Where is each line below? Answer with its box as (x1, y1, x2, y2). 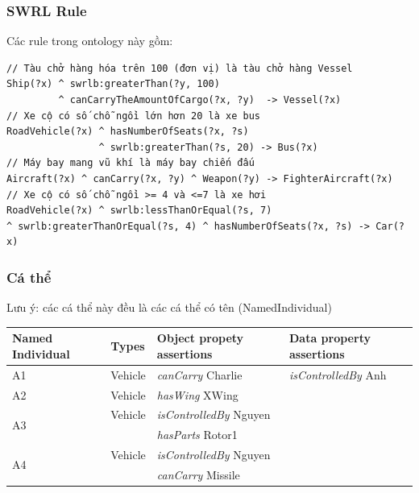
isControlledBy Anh (288, 366, 387, 383)
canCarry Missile (156, 466, 240, 483)
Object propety (156, 329, 244, 346)
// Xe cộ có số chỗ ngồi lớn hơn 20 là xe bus (6, 110, 260, 122)
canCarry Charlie (156, 366, 243, 383)
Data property (288, 329, 371, 346)
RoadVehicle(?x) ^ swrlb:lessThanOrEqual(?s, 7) (6, 205, 272, 217)
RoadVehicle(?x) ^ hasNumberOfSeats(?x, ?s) (6, 126, 249, 138)
